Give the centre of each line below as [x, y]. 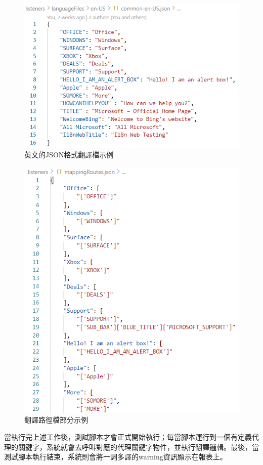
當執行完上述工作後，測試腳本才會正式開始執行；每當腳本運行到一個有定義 [128, 437]
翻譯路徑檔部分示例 [56, 420]
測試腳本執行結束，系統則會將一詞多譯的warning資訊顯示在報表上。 [116, 457]
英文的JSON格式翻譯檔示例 [69, 155]
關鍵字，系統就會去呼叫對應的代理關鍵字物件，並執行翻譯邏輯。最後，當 [138, 447]
